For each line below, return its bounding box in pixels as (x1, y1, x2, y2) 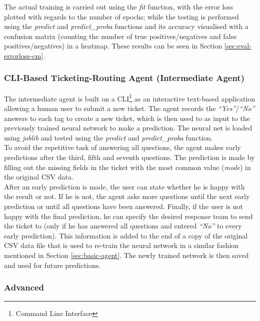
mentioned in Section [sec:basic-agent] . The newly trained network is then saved (4, 249, 249, 260)
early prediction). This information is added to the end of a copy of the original (4, 230, 248, 240)
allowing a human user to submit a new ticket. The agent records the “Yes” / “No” (4, 103, 255, 113)
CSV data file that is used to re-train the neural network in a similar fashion (4, 240, 239, 250)
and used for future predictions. (4, 259, 101, 270)
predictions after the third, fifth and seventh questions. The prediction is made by (4, 152, 255, 162)
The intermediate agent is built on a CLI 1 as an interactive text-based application (4, 91, 255, 103)
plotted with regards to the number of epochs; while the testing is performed (4, 11, 239, 21)
